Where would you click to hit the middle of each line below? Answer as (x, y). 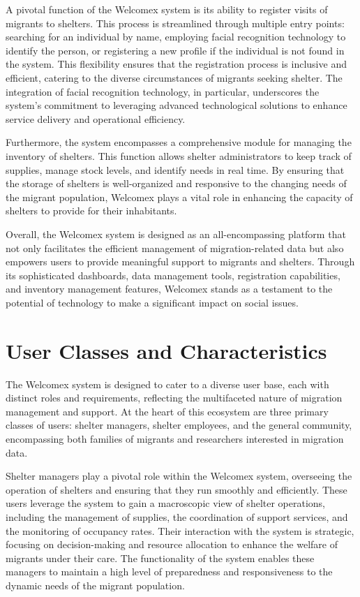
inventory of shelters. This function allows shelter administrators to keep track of (179, 155)
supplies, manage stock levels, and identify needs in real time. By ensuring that (175, 169)
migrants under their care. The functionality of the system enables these (160, 558)
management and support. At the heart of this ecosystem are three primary (167, 411)
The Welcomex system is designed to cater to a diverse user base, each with (167, 384)
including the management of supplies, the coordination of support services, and (177, 516)
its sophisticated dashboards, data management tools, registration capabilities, (173, 275)
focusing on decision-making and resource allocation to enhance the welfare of (172, 544)
